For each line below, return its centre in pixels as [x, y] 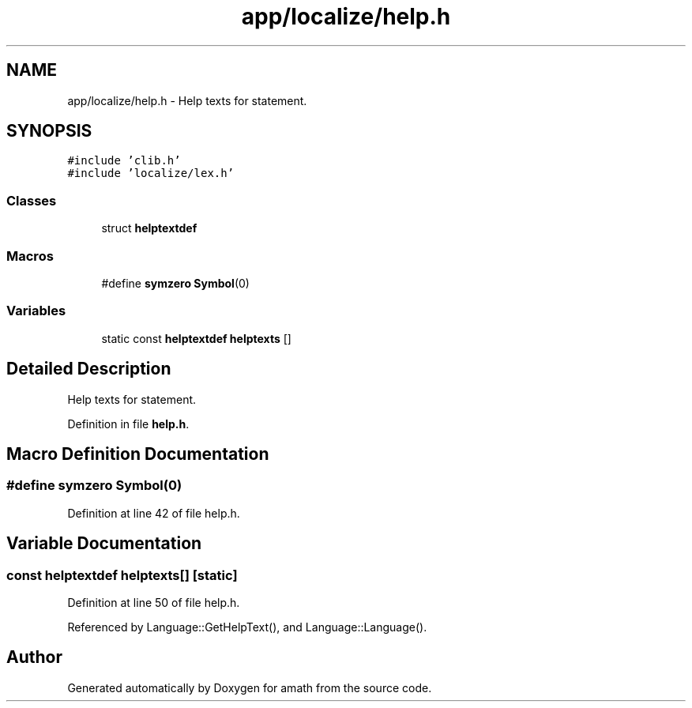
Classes [32, 200]
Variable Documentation [104, 544]
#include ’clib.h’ [124, 161]
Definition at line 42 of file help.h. [154, 513]
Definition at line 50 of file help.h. [154, 602]
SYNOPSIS [49, 131]
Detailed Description [89, 369]
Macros [30, 256]
